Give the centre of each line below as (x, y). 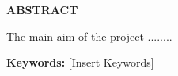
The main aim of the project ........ (89, 36)
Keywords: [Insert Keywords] (80, 62)
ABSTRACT (42, 9)
